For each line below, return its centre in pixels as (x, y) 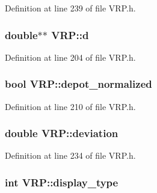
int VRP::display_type (62, 182)
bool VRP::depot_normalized (78, 84)
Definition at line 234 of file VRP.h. (70, 155)
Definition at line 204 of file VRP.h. (70, 57)
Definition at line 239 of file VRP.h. (70, 8)
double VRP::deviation (62, 133)
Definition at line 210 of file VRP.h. (70, 106)
